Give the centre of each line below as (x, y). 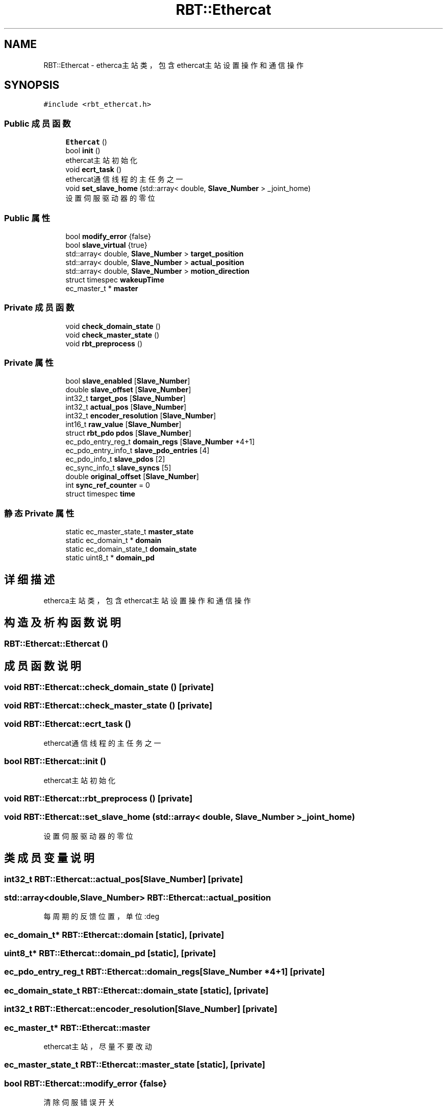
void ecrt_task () (94, 170)
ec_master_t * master (102, 288)
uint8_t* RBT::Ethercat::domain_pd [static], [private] (110, 953)
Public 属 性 (27, 218)
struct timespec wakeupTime (115, 279)
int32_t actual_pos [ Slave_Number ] (126, 407)
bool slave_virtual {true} (106, 245)
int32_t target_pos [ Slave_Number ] (126, 398)
